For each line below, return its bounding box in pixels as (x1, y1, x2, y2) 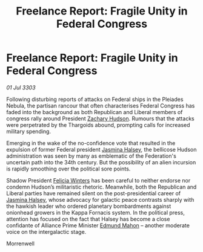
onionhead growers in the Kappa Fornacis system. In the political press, (6, 208, 185, 216)
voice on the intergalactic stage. (6, 228, 87, 235)
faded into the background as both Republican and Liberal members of (6, 108, 183, 115)
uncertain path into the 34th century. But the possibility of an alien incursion (6, 158, 196, 166)
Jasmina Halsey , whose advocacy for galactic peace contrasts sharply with (6, 196, 195, 203)
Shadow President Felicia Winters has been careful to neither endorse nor (6, 176, 191, 184)
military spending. (6, 128, 52, 135)
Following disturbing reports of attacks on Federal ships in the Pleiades (6, 95, 184, 103)
